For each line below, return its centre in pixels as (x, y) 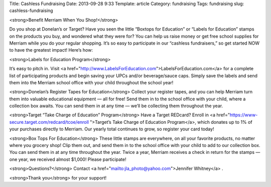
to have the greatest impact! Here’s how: (51, 50)
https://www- (244, 115)
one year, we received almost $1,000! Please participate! (68, 159)
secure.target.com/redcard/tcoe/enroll (49, 122)
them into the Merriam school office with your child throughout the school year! (91, 82)
